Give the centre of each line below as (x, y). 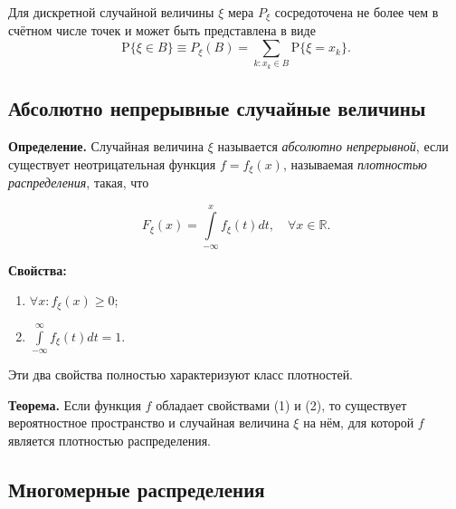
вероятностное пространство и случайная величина (149, 423)
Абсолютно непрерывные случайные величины (217, 108)
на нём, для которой (359, 423)
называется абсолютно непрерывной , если (333, 145)
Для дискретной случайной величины (111, 12)
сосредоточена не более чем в (356, 12)
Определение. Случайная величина (106, 145)
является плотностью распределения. (110, 440)
